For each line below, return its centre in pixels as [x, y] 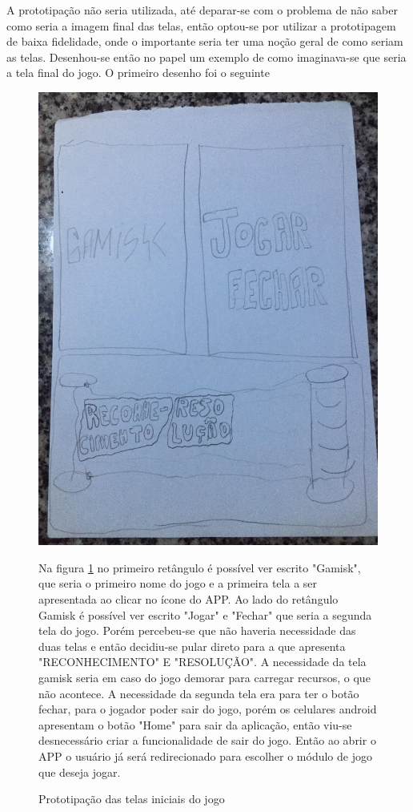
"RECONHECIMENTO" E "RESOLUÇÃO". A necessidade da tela [202, 662]
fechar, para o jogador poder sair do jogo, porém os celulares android [208, 709]
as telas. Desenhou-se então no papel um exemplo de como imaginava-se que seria [206, 57]
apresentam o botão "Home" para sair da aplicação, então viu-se [195, 724]
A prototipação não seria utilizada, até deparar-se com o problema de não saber [202, 10]
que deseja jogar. [80, 772]
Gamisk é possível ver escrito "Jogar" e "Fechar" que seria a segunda [205, 614]
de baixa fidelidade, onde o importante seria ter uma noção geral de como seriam [205, 41]
